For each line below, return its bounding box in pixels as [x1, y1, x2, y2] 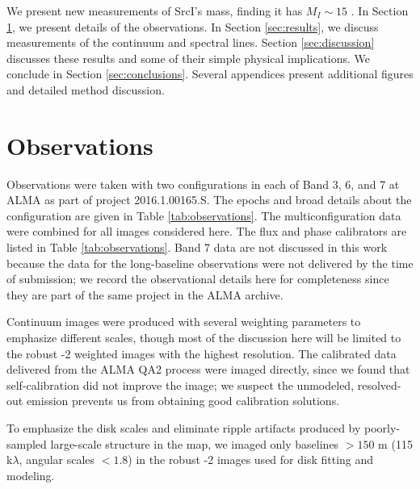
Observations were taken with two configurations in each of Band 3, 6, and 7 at [6, 175, 400, 192]
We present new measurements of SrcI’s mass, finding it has [6, 2, 303, 19]
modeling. [6, 466, 55, 483]
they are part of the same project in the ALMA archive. [6, 286, 283, 303]
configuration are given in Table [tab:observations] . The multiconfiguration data [6, 207, 401, 224]
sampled [6, 435, 47, 452]
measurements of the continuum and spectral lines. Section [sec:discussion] [6, 34, 375, 51]
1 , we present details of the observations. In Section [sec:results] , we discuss [6, 18, 379, 35]
